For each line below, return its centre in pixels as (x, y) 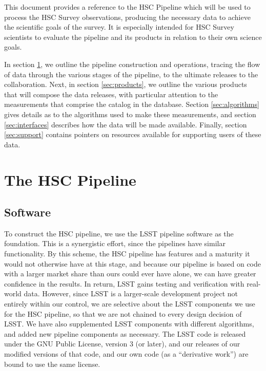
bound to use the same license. (52, 364)
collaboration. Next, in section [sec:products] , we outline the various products (126, 84)
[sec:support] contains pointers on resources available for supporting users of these (133, 134)
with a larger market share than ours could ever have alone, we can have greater (130, 274)
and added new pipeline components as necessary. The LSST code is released (125, 333)
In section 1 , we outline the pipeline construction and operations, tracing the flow (132, 64)
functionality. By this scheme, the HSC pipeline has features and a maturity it (127, 254)
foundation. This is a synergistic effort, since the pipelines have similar (115, 243)
